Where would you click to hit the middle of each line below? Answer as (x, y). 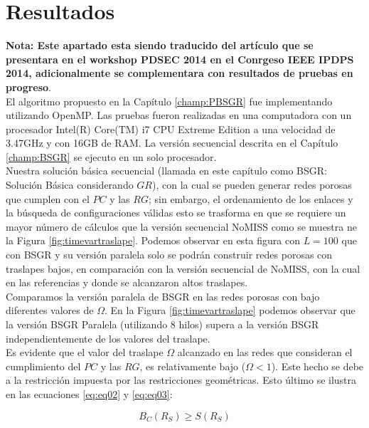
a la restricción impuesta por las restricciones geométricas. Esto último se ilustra (181, 380)
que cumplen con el (48, 198)
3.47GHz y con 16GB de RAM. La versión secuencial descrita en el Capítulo (172, 143)
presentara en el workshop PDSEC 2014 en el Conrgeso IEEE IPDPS (180, 59)
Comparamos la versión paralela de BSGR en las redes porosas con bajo (163, 296)
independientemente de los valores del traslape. (108, 338)
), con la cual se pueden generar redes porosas (252, 185)
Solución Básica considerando (70, 185)
